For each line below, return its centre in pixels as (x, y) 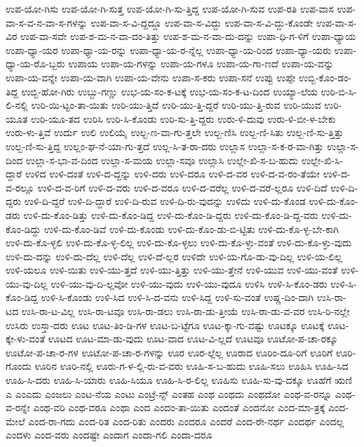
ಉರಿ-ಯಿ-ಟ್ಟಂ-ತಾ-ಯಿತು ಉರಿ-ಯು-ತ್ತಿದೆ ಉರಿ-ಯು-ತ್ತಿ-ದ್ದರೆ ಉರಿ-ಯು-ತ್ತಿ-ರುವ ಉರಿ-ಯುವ (176, 105)
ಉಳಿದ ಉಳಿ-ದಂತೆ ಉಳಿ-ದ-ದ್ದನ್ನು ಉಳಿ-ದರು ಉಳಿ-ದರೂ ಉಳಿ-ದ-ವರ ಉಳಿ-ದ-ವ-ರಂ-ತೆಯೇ (172, 174)
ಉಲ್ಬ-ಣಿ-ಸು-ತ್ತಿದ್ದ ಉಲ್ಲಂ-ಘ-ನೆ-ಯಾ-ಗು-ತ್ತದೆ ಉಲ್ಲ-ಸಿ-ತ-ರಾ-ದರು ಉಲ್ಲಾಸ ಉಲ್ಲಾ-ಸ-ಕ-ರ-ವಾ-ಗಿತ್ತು (165, 146)
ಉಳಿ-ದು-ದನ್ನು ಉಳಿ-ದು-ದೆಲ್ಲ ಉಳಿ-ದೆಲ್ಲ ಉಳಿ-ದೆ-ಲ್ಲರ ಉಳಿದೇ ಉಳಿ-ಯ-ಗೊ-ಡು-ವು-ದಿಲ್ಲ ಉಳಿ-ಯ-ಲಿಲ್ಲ (174, 256)
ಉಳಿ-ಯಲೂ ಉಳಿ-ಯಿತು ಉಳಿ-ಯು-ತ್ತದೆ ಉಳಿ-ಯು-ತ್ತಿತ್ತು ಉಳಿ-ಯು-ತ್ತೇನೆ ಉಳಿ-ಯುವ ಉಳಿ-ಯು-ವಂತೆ (172, 270)
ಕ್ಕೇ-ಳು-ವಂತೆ (26, 339)
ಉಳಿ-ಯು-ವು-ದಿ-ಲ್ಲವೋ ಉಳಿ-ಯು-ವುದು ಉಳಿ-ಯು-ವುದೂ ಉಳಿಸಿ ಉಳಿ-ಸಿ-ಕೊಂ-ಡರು (189, 283)
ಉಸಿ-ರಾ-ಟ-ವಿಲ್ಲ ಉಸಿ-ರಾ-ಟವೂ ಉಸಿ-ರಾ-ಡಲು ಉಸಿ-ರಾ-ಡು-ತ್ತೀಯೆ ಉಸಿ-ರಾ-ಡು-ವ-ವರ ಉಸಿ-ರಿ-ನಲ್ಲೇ (186, 311)
